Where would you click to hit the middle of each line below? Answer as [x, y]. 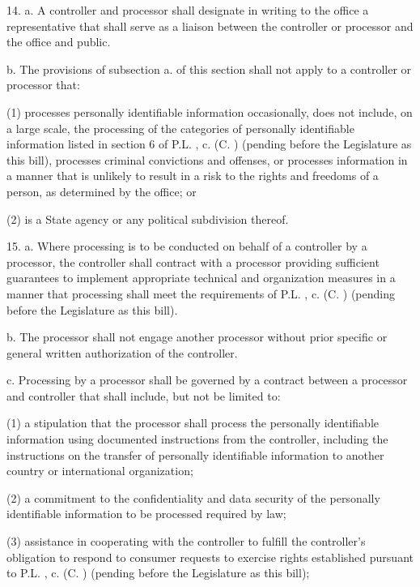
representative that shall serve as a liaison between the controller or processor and [210, 26]
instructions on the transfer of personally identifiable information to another [195, 454]
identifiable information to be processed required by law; [146, 514]
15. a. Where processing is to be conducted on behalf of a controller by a [187, 246]
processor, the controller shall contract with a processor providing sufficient [193, 261]
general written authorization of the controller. [122, 352]
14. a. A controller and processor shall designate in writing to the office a [188, 10]
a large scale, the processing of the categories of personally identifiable [180, 128]
